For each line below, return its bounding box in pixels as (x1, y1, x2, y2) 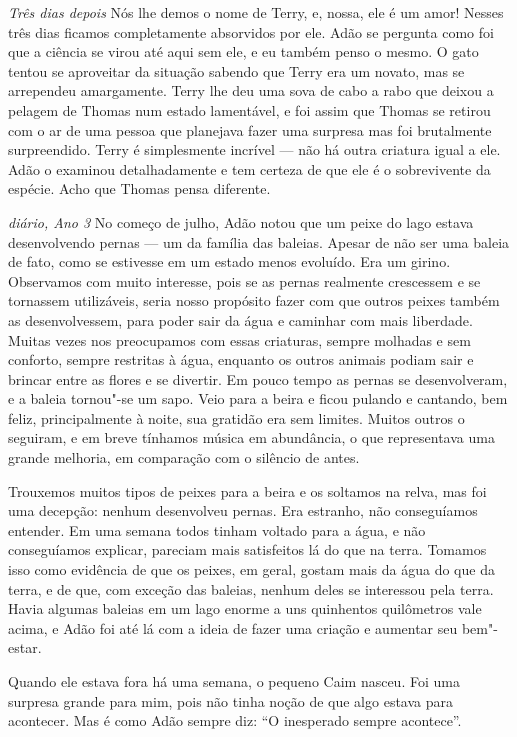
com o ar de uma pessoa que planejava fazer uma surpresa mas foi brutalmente (8, 119, 492, 140)
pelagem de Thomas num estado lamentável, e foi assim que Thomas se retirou (8, 99, 491, 120)
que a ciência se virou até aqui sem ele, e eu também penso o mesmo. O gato (8, 41, 479, 62)
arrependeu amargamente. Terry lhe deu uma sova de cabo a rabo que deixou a (8, 80, 494, 101)
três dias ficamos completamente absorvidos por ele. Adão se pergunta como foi (8, 21, 494, 42)
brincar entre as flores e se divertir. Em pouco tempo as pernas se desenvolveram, (8, 368, 508, 389)
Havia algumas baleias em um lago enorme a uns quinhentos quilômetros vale (8, 598, 482, 619)
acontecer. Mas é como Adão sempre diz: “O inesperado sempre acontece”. (8, 710, 462, 731)
